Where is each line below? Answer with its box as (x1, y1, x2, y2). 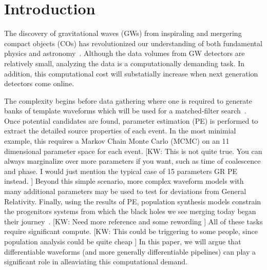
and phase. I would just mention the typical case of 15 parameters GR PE (4, 165, 238, 176)
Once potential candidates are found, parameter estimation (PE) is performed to (4, 115, 258, 126)
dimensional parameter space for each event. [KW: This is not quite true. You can (4, 145, 262, 156)
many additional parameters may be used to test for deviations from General (4, 186, 246, 197)
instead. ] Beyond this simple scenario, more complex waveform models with (4, 176, 244, 186)
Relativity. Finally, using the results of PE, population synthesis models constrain (4, 196, 261, 206)
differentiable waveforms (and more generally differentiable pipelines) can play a (4, 246, 256, 257)
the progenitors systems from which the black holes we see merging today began (4, 206, 256, 217)
